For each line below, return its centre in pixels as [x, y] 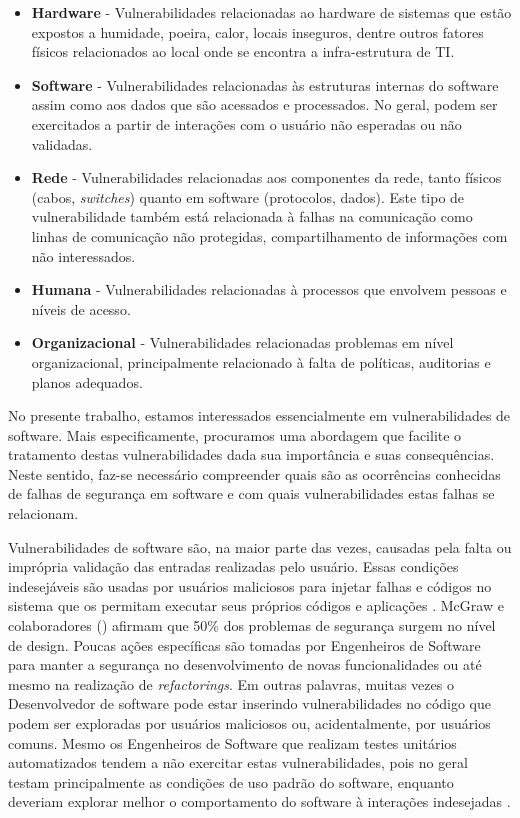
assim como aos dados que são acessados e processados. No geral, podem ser [264, 104]
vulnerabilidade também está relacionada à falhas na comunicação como [252, 216]
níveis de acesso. [81, 308]
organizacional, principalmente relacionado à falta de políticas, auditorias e [261, 361]
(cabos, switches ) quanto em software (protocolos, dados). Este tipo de [248, 196]
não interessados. [83, 255]
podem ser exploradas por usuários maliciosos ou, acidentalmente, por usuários [249, 723]
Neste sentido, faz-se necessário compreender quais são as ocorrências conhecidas [254, 473]
